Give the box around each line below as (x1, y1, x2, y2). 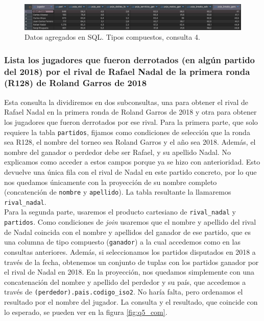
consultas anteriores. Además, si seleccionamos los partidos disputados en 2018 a (4, 247, 256, 257)
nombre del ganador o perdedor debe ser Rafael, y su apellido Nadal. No (4, 146, 231, 157)
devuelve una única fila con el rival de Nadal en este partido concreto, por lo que (4, 166, 257, 177)
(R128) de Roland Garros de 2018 (4, 76, 147, 89)
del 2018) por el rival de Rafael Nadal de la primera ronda (4, 65, 250, 77)
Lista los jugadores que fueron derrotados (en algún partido (4, 53, 255, 66)
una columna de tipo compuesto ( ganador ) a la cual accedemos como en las (4, 236, 241, 247)
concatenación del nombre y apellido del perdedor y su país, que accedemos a (4, 276, 246, 287)
